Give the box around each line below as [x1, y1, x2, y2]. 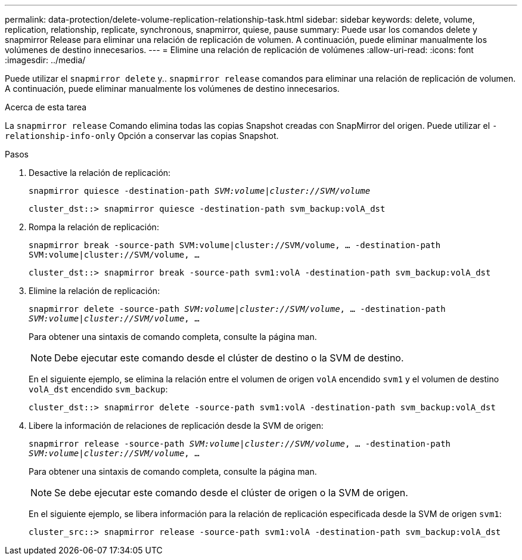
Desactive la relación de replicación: [29, 168, 171, 178]
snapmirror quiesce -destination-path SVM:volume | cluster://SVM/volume [29, 186, 371, 196]
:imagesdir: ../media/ [5, 55, 86, 65]
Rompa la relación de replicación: [29, 222, 159, 232]
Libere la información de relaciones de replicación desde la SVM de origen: [29, 420, 324, 431]
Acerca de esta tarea [5, 102, 87, 112]
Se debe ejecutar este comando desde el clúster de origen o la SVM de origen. [54, 487, 408, 499]
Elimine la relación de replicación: [29, 286, 160, 296]
